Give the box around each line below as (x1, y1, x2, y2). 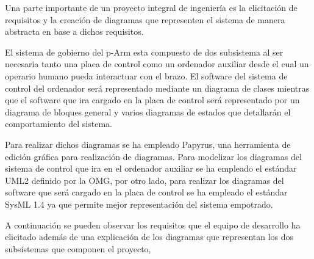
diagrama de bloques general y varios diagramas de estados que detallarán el (5, 105, 291, 118)
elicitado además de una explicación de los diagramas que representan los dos (5, 230, 294, 243)
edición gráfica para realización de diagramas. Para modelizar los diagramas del (5, 150, 302, 162)
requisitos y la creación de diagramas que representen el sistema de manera (5, 13, 285, 26)
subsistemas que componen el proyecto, (5, 242, 151, 255)
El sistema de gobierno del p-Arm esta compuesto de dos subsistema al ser (5, 45, 284, 58)
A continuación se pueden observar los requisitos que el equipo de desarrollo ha (5, 218, 301, 231)
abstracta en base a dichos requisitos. (5, 25, 144, 38)
